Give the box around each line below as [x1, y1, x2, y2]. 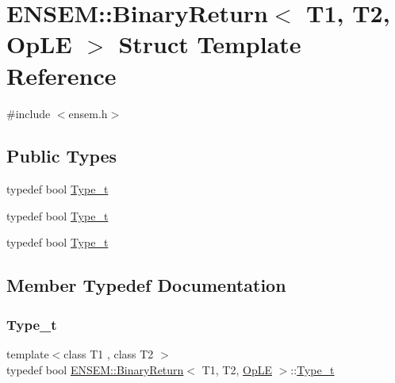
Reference [6, 59, 117, 91]
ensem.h [68, 105, 108, 121]
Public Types [6, 144, 117, 168]
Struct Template [118, 28, 301, 60]
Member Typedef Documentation [6, 273, 286, 297]
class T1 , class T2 [63, 346, 154, 362]
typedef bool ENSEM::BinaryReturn [6, 361, 184, 377]
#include [6, 105, 51, 121]
